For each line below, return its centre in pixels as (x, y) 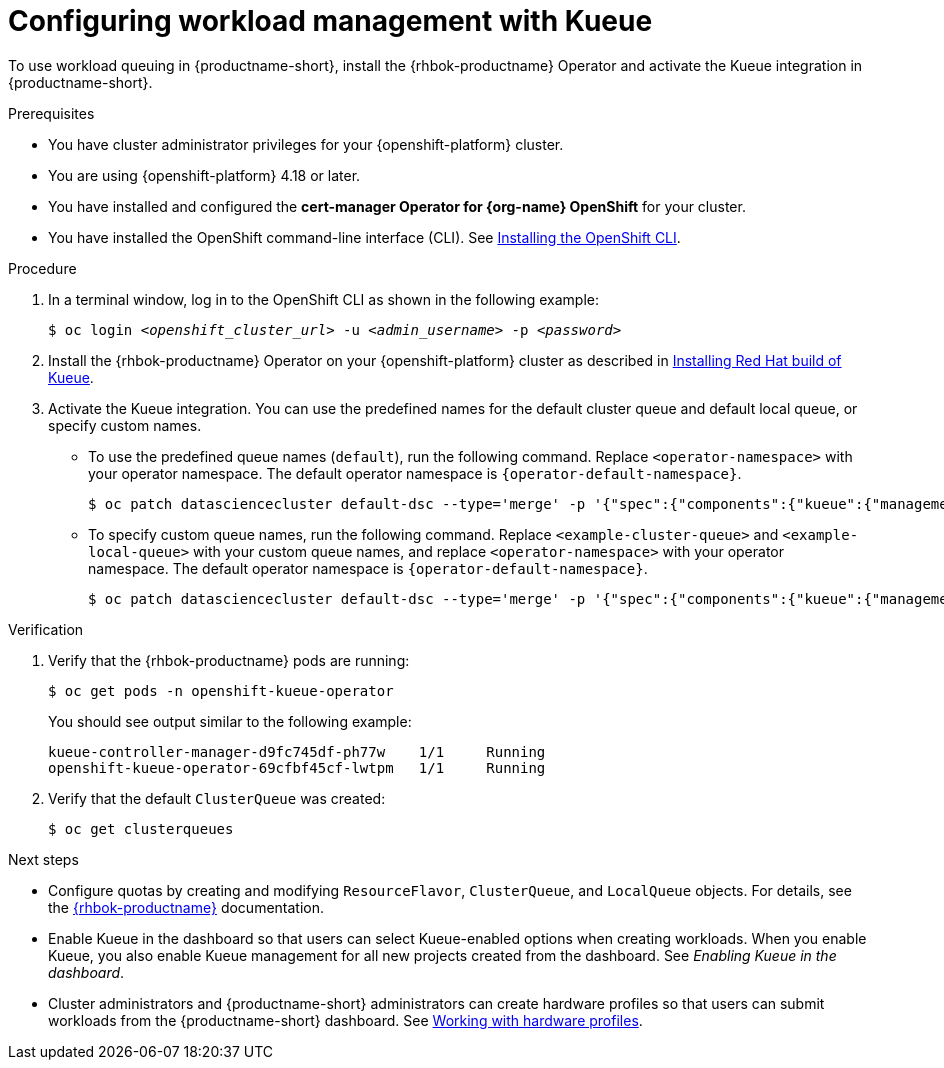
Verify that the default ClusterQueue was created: (217, 798)
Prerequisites (51, 113)
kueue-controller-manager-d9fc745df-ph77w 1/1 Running (297, 751)
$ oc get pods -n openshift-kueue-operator (221, 690)
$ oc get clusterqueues (141, 828)
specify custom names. (125, 425)
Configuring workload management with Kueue (330, 21)
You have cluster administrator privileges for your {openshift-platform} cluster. (306, 144)
